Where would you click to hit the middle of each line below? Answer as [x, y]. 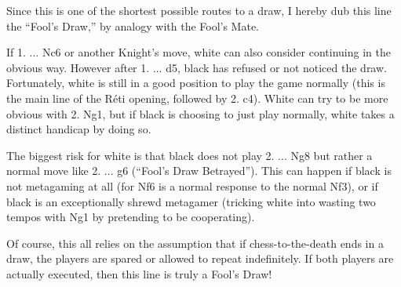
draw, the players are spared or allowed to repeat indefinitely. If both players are [200, 258]
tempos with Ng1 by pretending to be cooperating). [131, 217]
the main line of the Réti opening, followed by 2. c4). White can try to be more [197, 98]
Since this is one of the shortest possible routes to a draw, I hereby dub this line [199, 10]
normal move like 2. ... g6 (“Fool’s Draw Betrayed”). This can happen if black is [199, 171]
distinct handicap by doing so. [79, 129]
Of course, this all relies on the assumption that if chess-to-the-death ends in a [195, 243]
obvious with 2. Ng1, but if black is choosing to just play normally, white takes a [200, 113]
